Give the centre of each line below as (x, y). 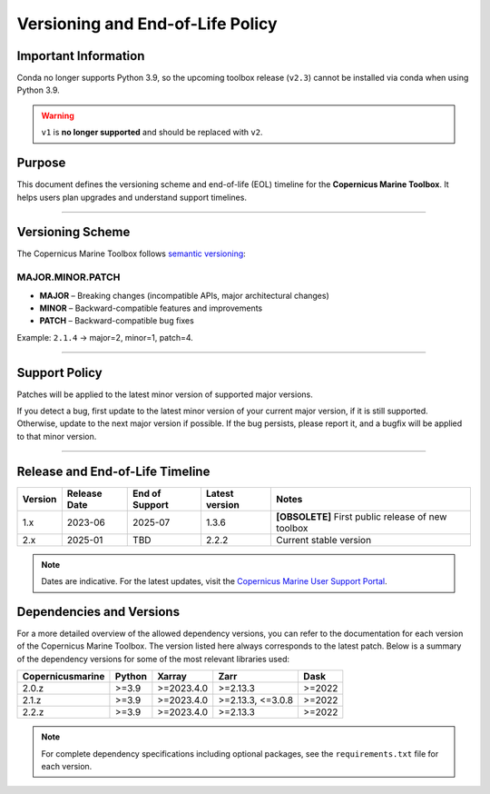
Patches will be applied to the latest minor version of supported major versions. (165, 394)
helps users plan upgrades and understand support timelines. (132, 197)
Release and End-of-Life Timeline (113, 471)
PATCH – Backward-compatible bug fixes (117, 321)
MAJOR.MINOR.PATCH (69, 277)
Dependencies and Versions (98, 612)
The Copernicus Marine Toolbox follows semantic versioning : (132, 253)
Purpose (41, 163)
